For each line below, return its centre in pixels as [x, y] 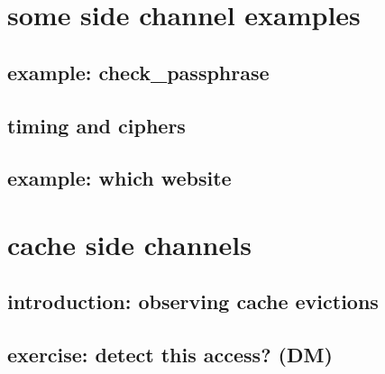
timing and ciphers [96, 125]
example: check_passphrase [138, 72]
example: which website [119, 178]
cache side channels [129, 244]
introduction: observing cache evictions [193, 301]
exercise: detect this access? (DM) [170, 355]
